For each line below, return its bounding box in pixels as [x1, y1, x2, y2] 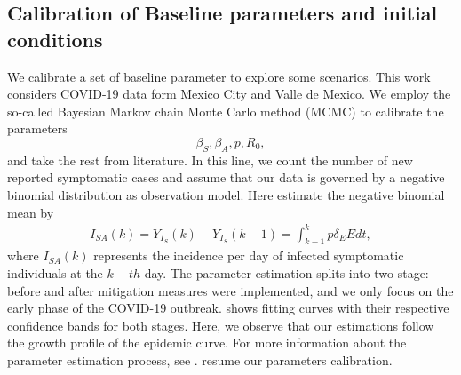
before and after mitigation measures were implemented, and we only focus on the [7, 281, 454, 299]
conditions [7, 25, 103, 52]
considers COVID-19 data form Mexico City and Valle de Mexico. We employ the [7, 84, 451, 103]
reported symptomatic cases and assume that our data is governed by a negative [7, 168, 445, 187]
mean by [7, 203, 54, 221]
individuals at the [7, 264, 103, 283]
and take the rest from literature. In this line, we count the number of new [7, 150, 413, 169]
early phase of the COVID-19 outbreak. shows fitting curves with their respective [7, 299, 449, 317]
